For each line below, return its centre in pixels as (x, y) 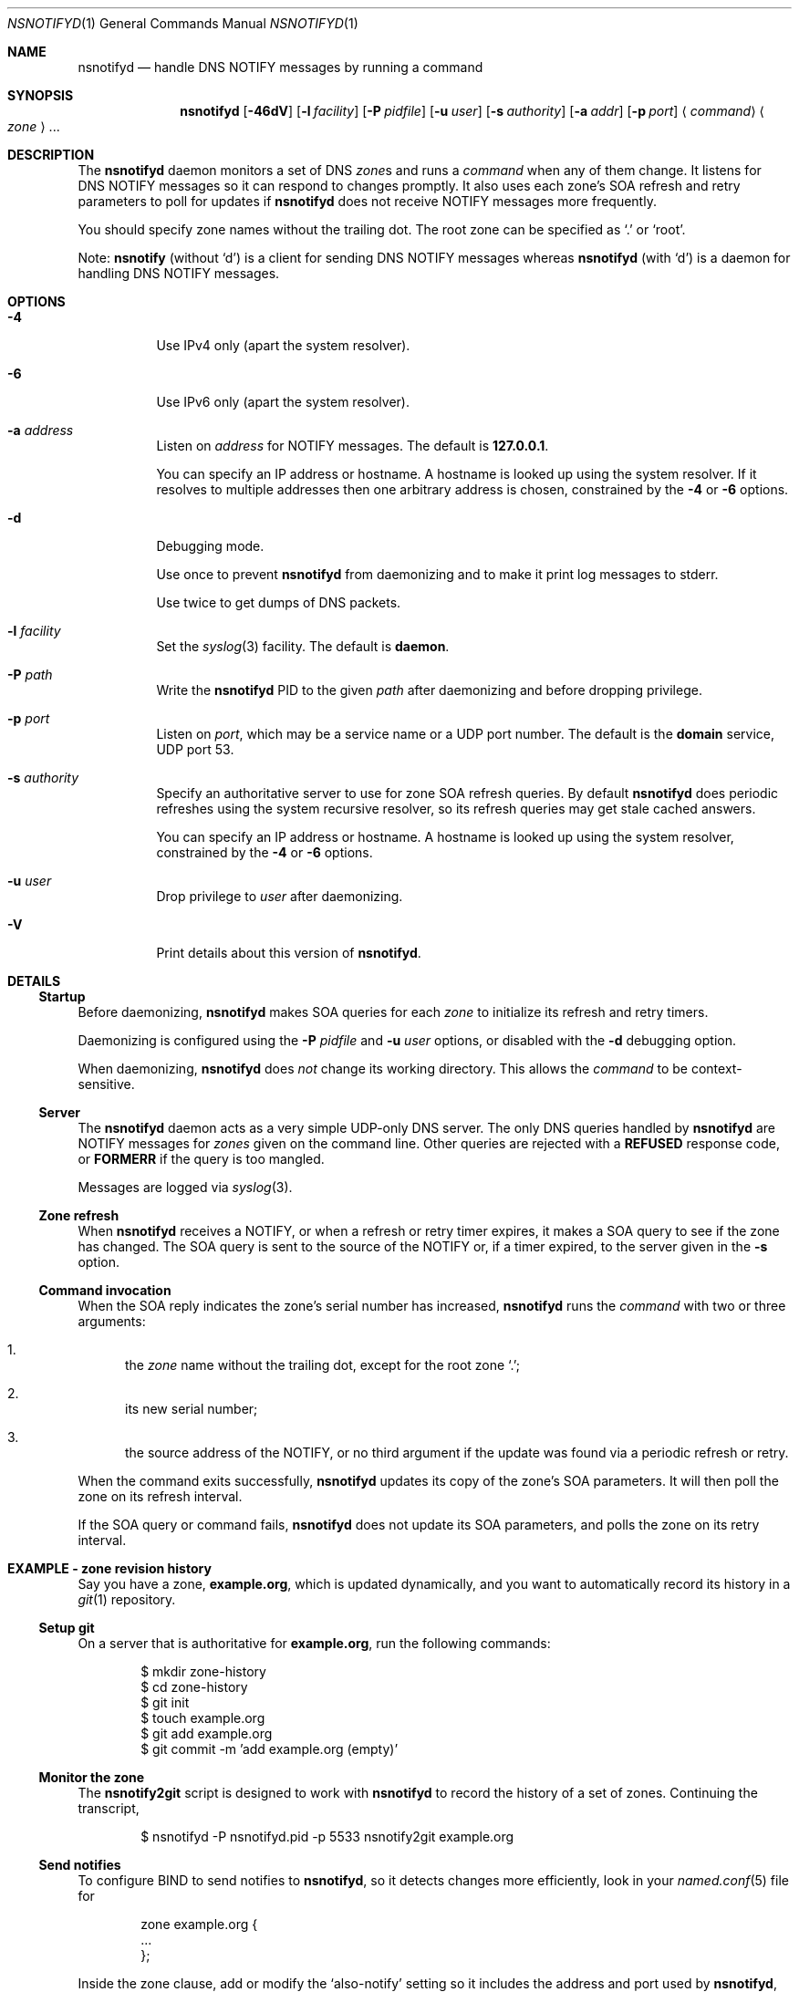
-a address (41, 430)
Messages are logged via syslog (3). (185, 1187)
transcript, (109, 1808)
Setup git (67, 1628)
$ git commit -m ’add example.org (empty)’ (270, 1749)
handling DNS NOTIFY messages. (179, 273)
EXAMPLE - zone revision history (109, 1568)
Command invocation (105, 1290)
